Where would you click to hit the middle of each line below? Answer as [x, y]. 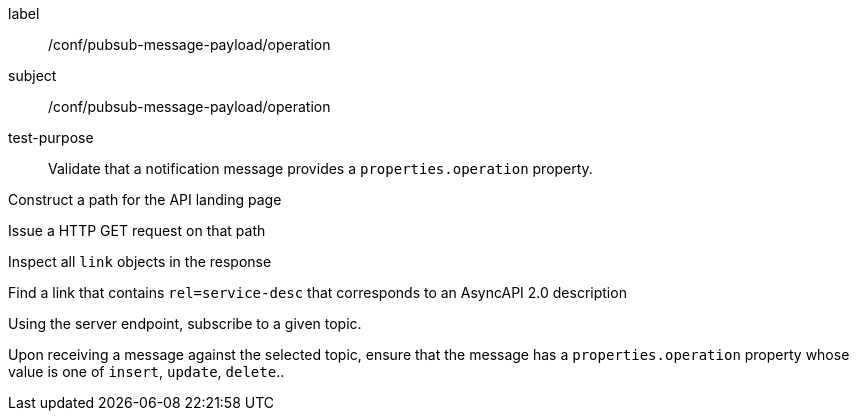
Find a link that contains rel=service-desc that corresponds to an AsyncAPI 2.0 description [317, 292]
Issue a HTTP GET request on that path [137, 230]
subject [32, 75]
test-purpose [51, 137]
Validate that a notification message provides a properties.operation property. [320, 168]
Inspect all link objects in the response [140, 261]
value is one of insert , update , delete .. [146, 371]
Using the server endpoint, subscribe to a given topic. [185, 323]
